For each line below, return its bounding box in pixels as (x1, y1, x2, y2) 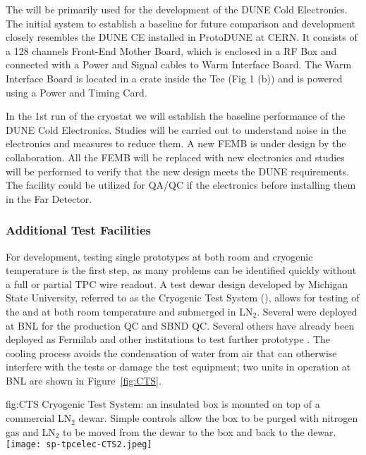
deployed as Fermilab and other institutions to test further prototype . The (6, 332, 331, 347)
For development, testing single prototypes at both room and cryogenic (6, 249, 313, 263)
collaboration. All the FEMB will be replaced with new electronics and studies (6, 149, 345, 164)
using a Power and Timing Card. (6, 85, 147, 99)
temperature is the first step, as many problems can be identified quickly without (6, 263, 357, 278)
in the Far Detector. (6, 191, 92, 206)
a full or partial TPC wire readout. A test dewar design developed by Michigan (6, 276, 348, 291)
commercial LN (6, 411, 72, 425)
